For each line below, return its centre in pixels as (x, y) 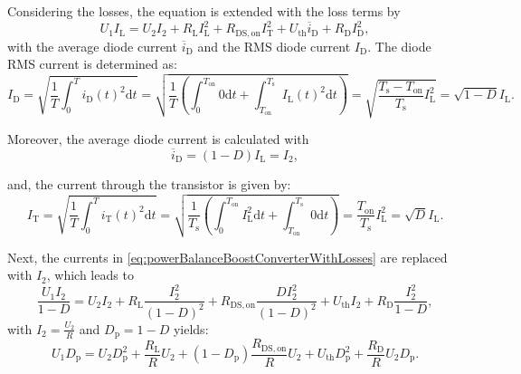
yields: (191, 328)
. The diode (399, 46)
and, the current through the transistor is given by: (149, 183)
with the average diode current (92, 46)
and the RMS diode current (274, 46)
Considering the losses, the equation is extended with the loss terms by (204, 11)
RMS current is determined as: (92, 64)
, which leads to (90, 275)
